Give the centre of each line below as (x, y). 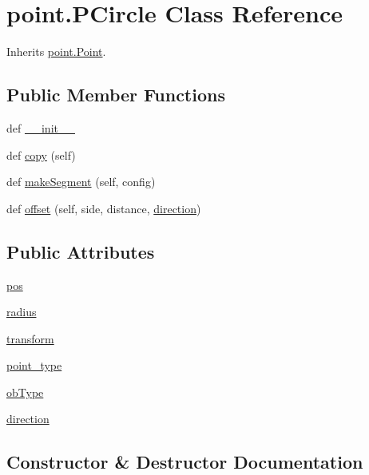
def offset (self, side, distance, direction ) (104, 208)
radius (22, 312)
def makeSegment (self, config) (81, 182)
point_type (34, 365)
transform (30, 338)
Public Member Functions (116, 95)
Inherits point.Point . (56, 51)
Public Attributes (81, 251)
